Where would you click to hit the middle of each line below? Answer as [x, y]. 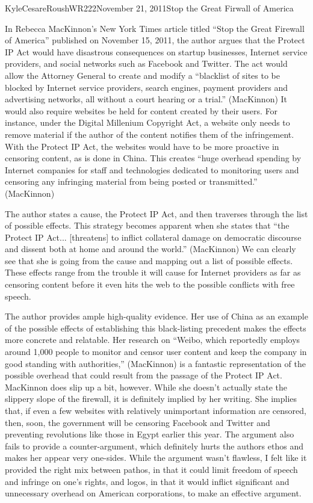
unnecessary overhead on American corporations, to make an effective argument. [153, 493]
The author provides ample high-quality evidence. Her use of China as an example [156, 316]
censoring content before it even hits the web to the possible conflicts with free [150, 284]
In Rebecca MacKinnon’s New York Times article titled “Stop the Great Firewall [155, 28]
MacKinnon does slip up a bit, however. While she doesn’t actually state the [146, 387]
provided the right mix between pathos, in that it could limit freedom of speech [151, 469]
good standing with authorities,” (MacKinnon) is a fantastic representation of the [155, 363]
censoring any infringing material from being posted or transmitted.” [131, 181]
